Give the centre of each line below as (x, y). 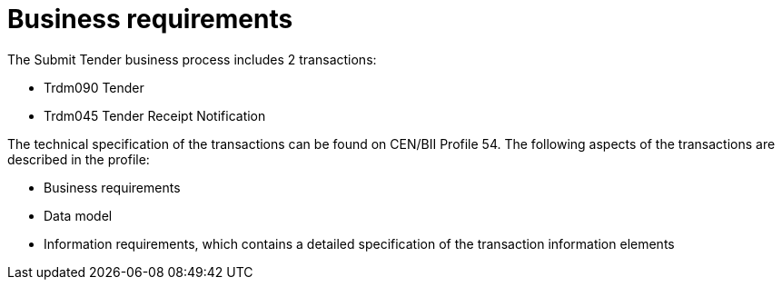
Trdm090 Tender (94, 87)
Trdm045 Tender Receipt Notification (155, 115)
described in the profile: (79, 159)
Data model (78, 215)
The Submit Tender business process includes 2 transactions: (192, 59)
